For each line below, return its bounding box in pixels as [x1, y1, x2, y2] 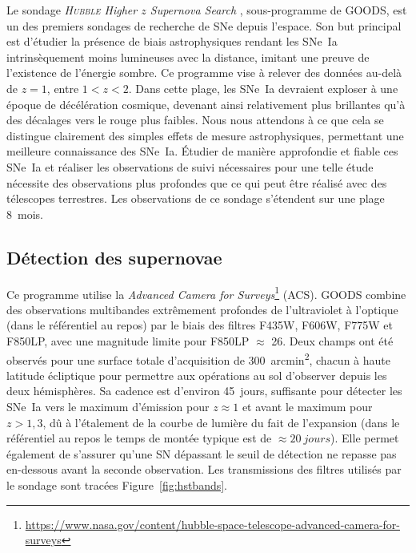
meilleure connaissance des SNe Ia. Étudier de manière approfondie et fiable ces [6, 143, 398, 159]
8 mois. [6, 205, 43, 222]
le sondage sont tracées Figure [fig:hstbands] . [6, 476, 228, 493]
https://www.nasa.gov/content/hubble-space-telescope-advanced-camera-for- [25, 515, 400, 532]
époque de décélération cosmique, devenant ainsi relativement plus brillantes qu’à [6, 95, 406, 112]
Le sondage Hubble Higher [6, 2, 138, 18]
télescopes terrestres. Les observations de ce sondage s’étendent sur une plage [6, 190, 385, 207]
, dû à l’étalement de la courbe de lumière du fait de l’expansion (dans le [42, 414, 400, 430]
